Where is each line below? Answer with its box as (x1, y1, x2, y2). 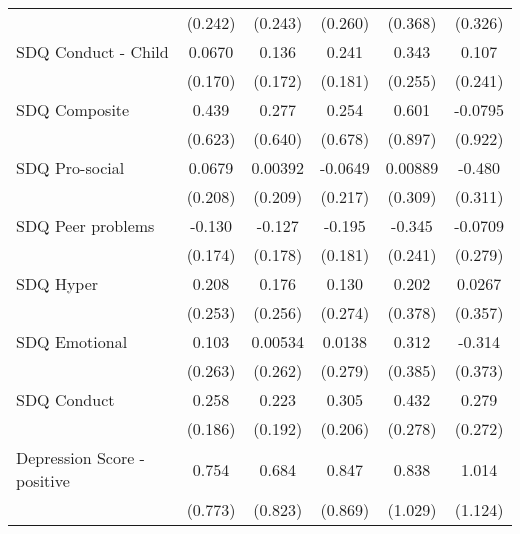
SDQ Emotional (16, 330, 128, 353)
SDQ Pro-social (16, 156, 125, 179)
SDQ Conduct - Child (16, 40, 169, 63)
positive (16, 469, 70, 492)
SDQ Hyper (16, 272, 99, 295)
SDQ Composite (16, 98, 130, 121)
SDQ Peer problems (16, 214, 155, 237)
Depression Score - (16, 446, 145, 469)
